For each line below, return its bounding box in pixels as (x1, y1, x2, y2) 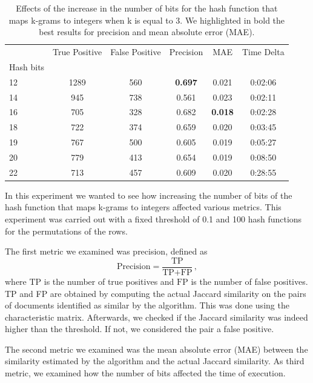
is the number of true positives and (44, 275, 174, 287)
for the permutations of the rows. (5, 224, 128, 237)
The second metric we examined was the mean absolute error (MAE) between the (5, 342, 308, 355)
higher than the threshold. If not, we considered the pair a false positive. (5, 322, 274, 335)
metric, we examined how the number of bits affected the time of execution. (5, 367, 286, 379)
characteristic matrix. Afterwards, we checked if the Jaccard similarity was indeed (5, 310, 308, 323)
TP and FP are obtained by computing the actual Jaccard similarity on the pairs (5, 287, 306, 299)
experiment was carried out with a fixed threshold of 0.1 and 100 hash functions (5, 213, 302, 225)
